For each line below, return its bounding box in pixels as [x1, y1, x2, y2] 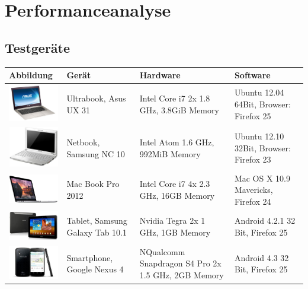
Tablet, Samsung [66, 214, 127, 227]
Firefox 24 [234, 195, 271, 207]
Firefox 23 [234, 153, 271, 166]
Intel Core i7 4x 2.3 [139, 177, 210, 190]
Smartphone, [66, 251, 113, 263]
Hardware [139, 69, 181, 81]
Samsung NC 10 [66, 147, 125, 160]
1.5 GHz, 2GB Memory [139, 268, 224, 281]
